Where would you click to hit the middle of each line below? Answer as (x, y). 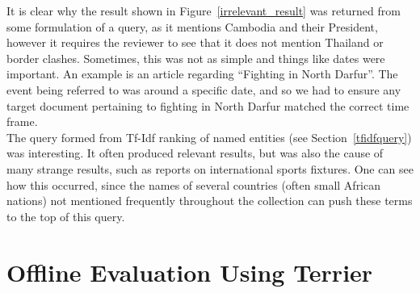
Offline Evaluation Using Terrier (190, 272)
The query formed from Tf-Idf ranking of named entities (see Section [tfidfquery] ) (209, 137)
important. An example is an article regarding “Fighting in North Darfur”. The (202, 74)
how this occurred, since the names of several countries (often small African (194, 184)
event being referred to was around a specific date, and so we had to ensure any (204, 89)
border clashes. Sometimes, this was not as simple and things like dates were (196, 58)
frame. (22, 121)
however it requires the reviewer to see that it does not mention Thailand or (195, 42)
